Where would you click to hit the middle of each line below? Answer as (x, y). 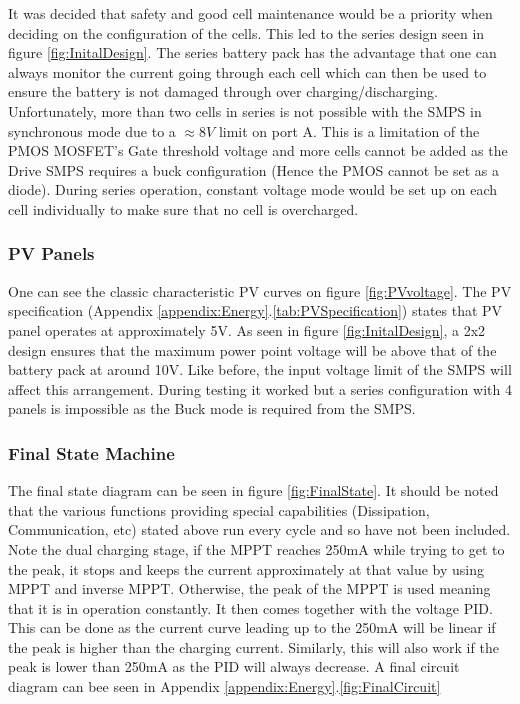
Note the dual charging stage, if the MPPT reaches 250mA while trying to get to (256, 548)
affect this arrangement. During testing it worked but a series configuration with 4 (260, 388)
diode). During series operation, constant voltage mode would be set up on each (253, 189)
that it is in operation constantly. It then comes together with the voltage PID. (250, 607)
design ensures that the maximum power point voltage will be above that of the (252, 349)
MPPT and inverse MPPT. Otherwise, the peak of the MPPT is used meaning (249, 588)
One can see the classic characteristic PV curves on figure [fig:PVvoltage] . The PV (260, 290)
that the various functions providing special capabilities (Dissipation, (219, 509)
